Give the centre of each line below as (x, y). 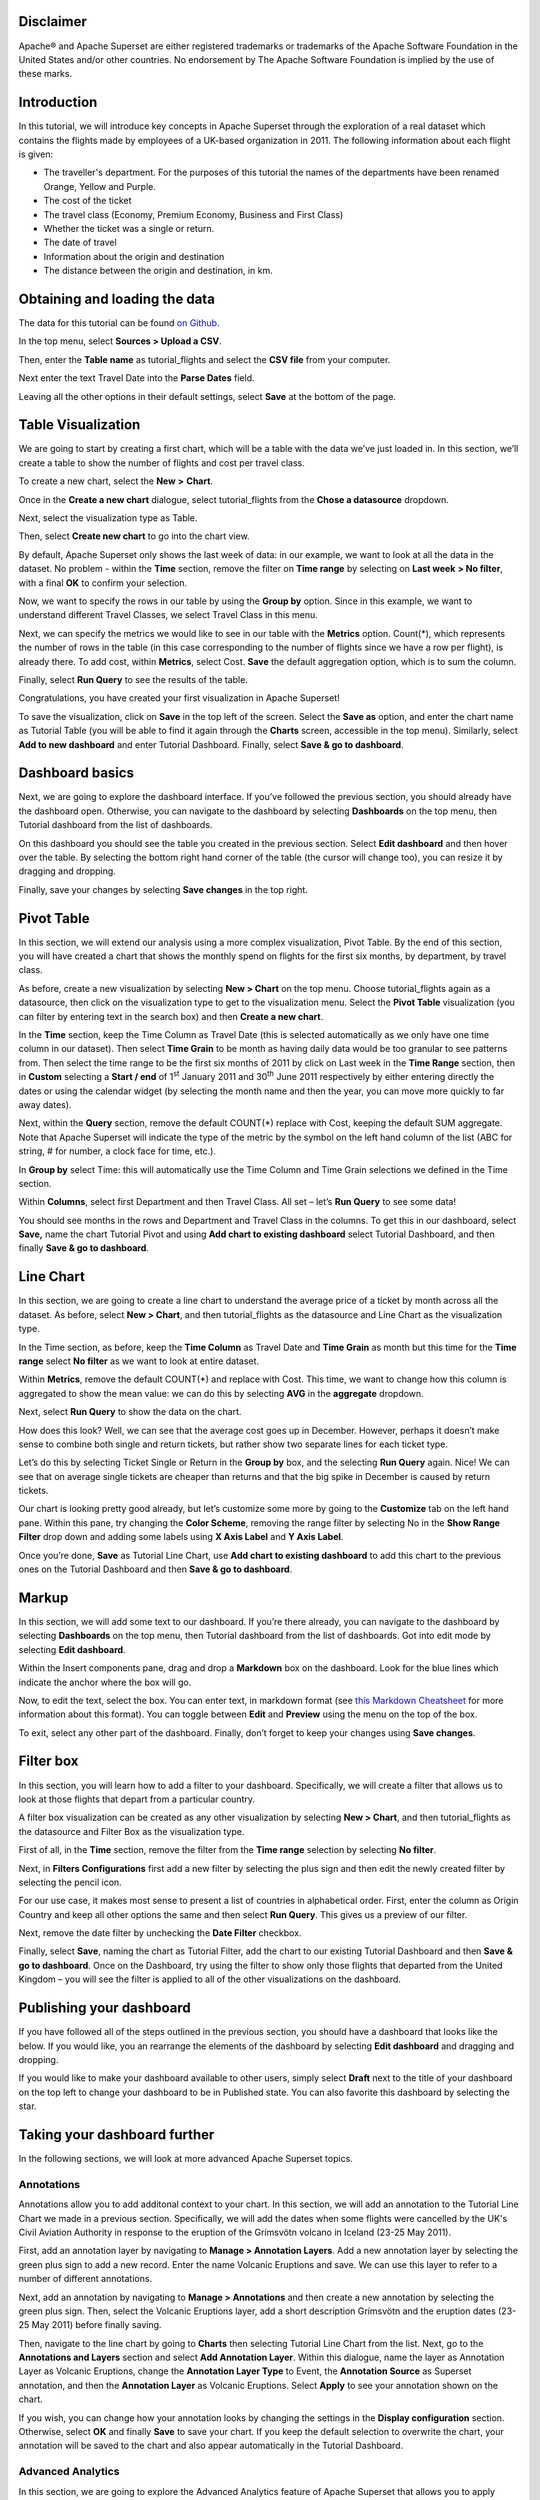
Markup (43, 1597)
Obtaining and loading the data (116, 298)
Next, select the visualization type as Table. (108, 518)
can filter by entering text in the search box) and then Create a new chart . (171, 1016)
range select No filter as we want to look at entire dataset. (139, 1361)
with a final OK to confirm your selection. (103, 582)
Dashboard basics (76, 773)
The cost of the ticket (87, 201)
